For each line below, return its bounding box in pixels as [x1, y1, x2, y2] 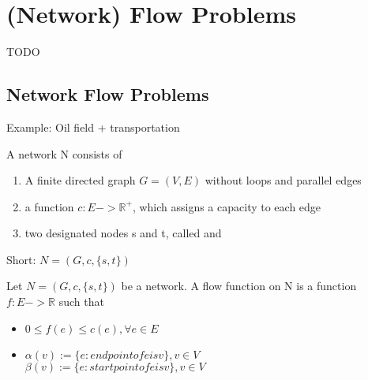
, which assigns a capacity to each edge [132, 198, 321, 214]
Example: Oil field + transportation [6, 118, 180, 135]
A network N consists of [6, 145, 122, 162]
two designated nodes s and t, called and [24, 225, 222, 241]
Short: [6, 251, 36, 267]
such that [58, 293, 104, 310]
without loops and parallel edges [205, 172, 362, 188]
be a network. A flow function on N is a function [121, 278, 357, 294]
